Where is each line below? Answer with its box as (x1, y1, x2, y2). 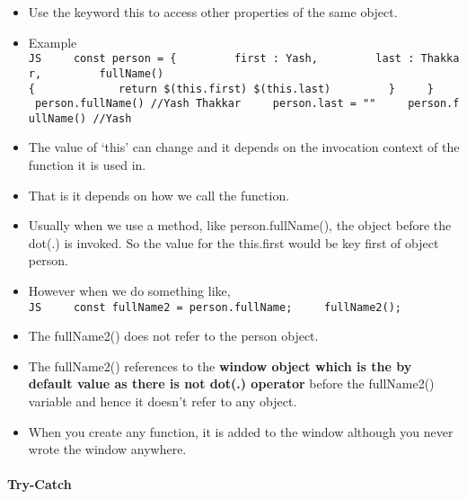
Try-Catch (7, 475, 72, 494)
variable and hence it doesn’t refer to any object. (28, 392, 297, 411)
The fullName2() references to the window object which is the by (28, 356, 412, 375)
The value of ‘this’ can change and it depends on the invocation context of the (28, 138, 460, 156)
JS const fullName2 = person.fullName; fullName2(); (28, 300, 402, 314)
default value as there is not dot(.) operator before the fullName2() (28, 374, 435, 393)
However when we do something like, (28, 281, 231, 300)
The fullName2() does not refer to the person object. (28, 326, 319, 345)
